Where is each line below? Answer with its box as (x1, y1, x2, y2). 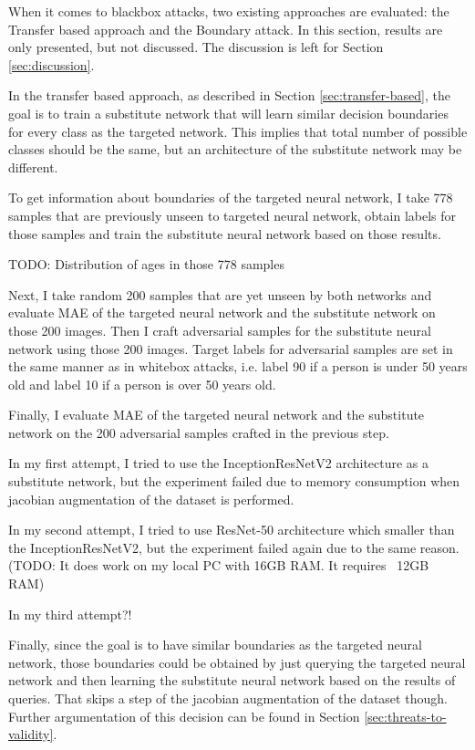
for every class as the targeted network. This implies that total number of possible (8, 121, 468, 141)
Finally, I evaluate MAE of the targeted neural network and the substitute (8, 405, 425, 424)
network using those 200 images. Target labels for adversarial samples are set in (8, 339, 453, 358)
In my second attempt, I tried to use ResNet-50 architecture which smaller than (8, 520, 455, 539)
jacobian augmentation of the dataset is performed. (8, 489, 294, 508)
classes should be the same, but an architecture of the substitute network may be (8, 140, 462, 159)
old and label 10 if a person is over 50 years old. (8, 374, 276, 393)
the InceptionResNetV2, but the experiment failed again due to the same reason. (8, 537, 460, 557)
